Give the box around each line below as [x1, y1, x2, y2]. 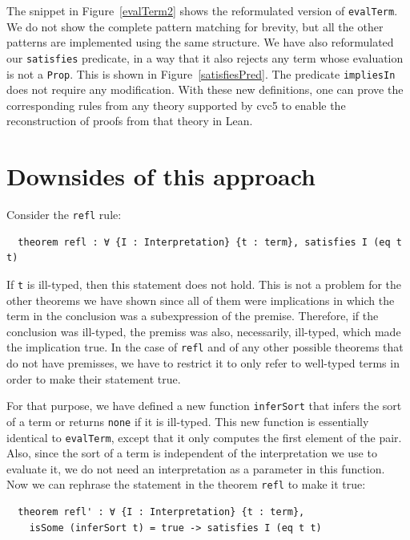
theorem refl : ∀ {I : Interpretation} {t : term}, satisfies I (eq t [18, 236, 402, 248]
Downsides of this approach [6, 160, 316, 193]
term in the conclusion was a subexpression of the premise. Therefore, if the [6, 307, 379, 324]
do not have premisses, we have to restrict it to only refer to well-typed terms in [6, 355, 400, 371]
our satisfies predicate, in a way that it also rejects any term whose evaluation [6, 49, 404, 66]
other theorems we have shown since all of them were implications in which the [6, 291, 395, 308]
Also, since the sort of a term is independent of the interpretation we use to [6, 445, 377, 461]
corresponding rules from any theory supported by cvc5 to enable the [6, 96, 346, 113]
